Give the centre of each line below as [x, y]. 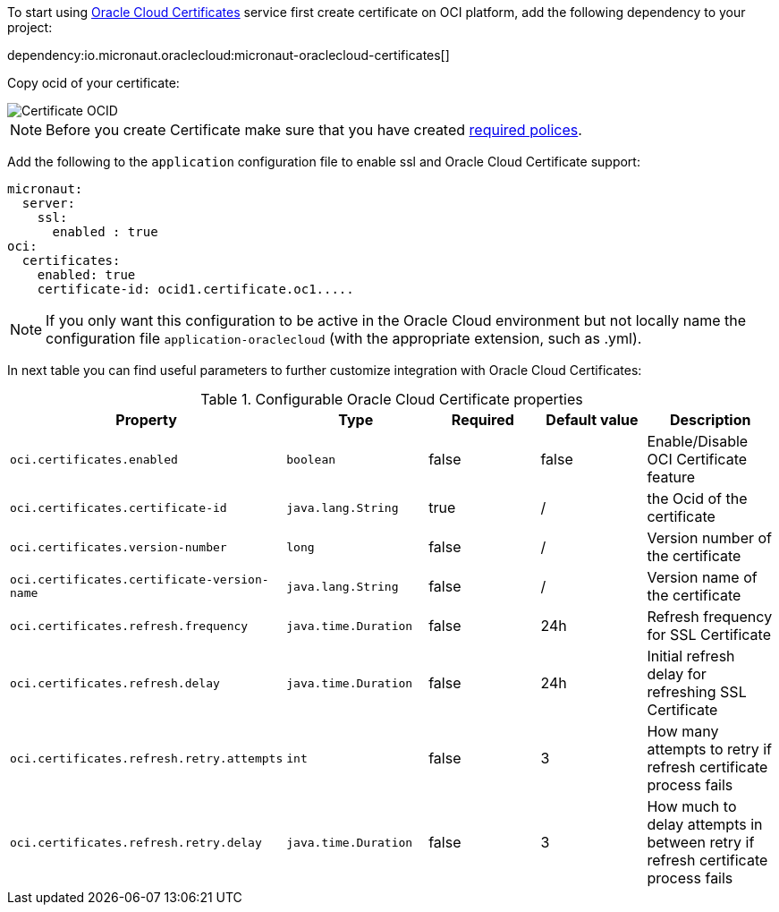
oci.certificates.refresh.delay [115, 683]
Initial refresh [691, 656]
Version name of [702, 577]
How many [683, 731]
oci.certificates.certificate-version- [140, 580]
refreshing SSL [697, 692]
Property [146, 420]
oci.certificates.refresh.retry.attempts [147, 758]
